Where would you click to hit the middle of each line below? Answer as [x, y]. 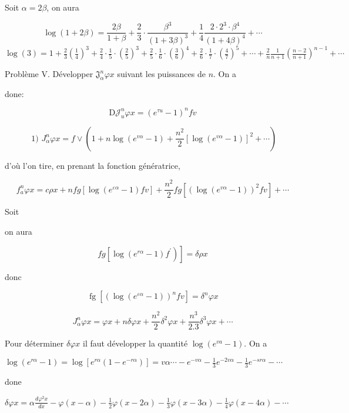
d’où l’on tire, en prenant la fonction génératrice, [93, 165]
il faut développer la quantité [135, 343]
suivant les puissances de [161, 74]
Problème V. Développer [49, 74]
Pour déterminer [34, 343]
